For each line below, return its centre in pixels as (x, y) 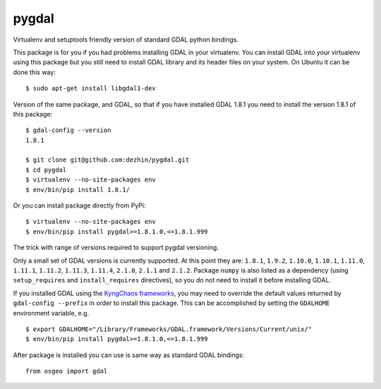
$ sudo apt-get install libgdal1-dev (91, 89)
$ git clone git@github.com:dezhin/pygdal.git (108, 160)
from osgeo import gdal (67, 371)
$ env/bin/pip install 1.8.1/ (78, 190)
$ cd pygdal (46, 170)
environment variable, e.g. (51, 313)
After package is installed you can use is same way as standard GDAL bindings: (129, 355)
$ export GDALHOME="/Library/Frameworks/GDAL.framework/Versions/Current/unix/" (169, 329)
